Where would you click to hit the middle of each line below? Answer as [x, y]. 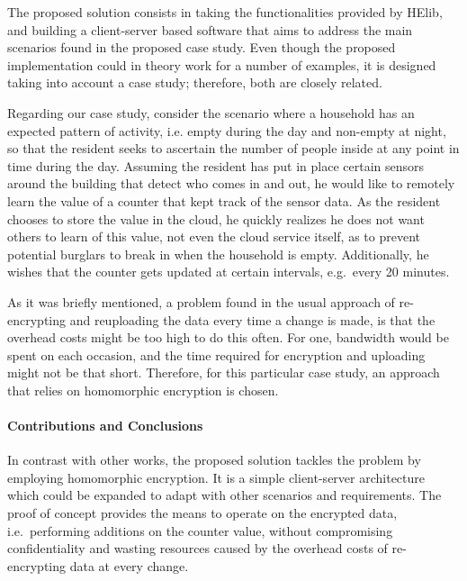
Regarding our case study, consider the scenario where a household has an [211, 112]
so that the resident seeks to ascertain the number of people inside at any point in [233, 148]
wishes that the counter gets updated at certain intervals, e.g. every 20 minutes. [229, 272]
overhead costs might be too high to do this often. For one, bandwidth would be [228, 337]
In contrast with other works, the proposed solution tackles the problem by [214, 460]
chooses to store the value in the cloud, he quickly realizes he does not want [216, 218]
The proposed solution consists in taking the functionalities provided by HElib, [225, 12]
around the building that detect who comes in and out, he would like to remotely [231, 183]
